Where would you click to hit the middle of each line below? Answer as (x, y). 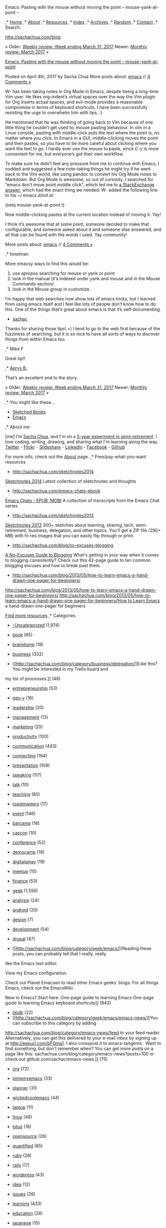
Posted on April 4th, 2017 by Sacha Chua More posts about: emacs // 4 (78, 76)
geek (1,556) (25, 891)
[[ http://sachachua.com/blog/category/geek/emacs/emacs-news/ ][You (85, 1018)
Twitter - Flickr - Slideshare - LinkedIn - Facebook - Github (65, 447)
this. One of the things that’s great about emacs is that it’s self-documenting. (83, 309)
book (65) (22, 635)
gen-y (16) (23, 698)
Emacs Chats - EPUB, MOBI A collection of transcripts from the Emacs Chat (82, 500)
